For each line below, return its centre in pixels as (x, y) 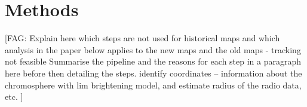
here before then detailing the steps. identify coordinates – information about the (153, 73)
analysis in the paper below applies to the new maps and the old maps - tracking (153, 49)
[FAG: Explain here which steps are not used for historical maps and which (142, 38)
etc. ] (14, 97)
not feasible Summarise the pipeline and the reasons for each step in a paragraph (153, 61)
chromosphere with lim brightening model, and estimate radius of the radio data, (153, 85)
